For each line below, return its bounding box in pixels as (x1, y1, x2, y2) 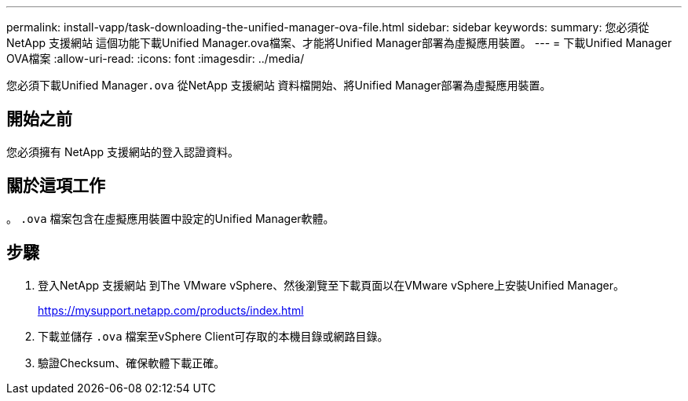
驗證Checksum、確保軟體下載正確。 (38, 355, 225, 370)
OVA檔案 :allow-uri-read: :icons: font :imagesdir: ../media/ (6, 52, 305, 65)
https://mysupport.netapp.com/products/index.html (38, 303, 304, 317)
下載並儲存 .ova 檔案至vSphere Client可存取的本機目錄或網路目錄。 (38, 329, 389, 343)
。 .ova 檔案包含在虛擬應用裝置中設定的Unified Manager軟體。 (6, 211, 335, 225)
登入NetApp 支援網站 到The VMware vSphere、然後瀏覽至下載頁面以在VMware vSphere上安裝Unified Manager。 (38, 278, 625, 292)
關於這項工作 (6, 176, 105, 196)
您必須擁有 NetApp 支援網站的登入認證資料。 (6, 144, 239, 159)
